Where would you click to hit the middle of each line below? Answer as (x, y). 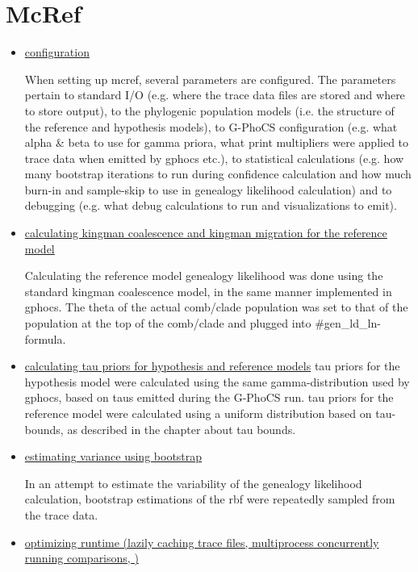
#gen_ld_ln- (348, 323)
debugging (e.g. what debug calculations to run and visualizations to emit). (211, 205)
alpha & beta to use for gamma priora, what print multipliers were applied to (217, 142)
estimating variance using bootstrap (113, 456)
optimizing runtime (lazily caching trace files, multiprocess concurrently (202, 542)
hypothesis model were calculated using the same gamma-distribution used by (217, 381)
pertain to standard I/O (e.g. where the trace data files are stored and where (215, 95)
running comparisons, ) (82, 558)
